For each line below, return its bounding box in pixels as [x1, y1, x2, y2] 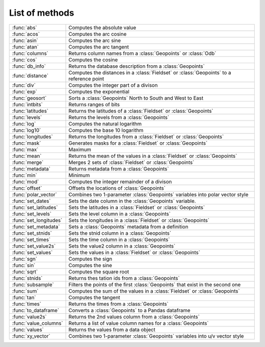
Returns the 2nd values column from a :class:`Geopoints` [68, 313, 200, 320]
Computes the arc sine [68, 37, 121, 44]
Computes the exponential [68, 88, 130, 95]
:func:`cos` [12, 56, 37, 63]
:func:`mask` [12, 140, 41, 147]
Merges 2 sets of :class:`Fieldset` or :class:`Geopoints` [68, 159, 195, 166]
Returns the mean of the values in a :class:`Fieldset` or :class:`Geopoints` [68, 152, 238, 159]
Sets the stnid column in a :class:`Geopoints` [68, 229, 171, 236]
